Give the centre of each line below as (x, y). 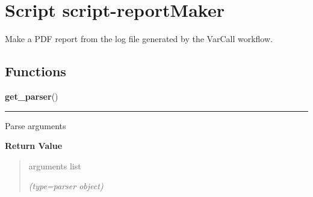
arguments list (55, 165)
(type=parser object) (66, 186)
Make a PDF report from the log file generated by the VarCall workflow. (139, 39)
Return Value (34, 146)
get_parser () (32, 96)
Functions (36, 71)
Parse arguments (36, 125)
